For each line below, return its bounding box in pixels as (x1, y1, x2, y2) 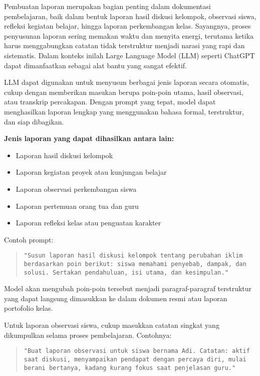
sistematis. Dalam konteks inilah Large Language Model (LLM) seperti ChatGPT (4, 50, 255, 60)
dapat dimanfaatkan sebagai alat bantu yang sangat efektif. (4, 60, 187, 70)
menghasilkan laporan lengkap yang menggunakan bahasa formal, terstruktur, (4, 106, 244, 116)
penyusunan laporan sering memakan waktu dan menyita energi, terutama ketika (4, 30, 254, 41)
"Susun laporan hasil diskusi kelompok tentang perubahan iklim (24, 252, 243, 260)
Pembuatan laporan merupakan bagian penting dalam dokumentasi (4, 1, 211, 11)
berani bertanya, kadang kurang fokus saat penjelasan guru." (24, 364, 236, 371)
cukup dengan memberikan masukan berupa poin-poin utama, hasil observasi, (4, 86, 243, 97)
